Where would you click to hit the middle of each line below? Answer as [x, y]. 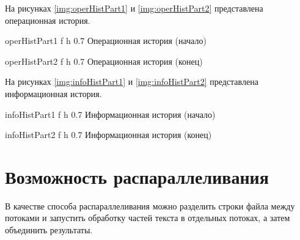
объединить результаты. [49, 230]
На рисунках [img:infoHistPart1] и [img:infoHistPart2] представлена [132, 82]
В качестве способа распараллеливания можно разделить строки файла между [150, 205]
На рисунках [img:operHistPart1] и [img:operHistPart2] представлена [134, 8]
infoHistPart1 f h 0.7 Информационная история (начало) [110, 114]
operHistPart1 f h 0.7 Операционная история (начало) [106, 41]
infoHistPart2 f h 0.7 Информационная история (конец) [108, 135]
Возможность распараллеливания [137, 176]
